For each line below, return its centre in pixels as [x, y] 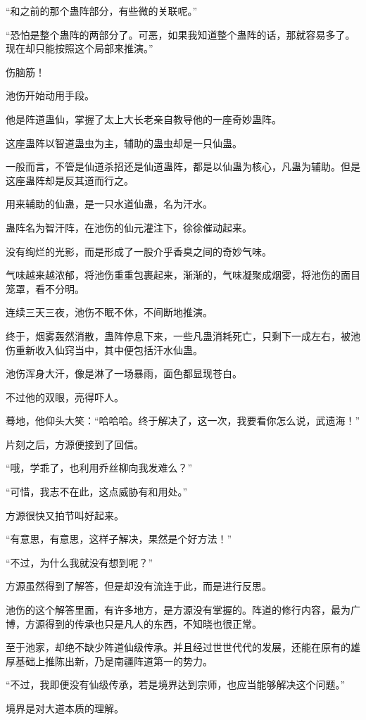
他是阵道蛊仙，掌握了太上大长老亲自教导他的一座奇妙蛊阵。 [144, 119]
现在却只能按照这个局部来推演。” [80, 48]
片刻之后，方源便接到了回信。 [75, 444]
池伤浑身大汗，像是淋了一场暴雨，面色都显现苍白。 [124, 373]
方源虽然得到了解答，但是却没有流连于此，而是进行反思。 [139, 586]
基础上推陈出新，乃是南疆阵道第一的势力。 [114, 661]
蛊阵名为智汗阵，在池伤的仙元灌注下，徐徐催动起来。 [129, 227]
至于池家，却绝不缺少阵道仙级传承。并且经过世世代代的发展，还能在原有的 [178, 647]
